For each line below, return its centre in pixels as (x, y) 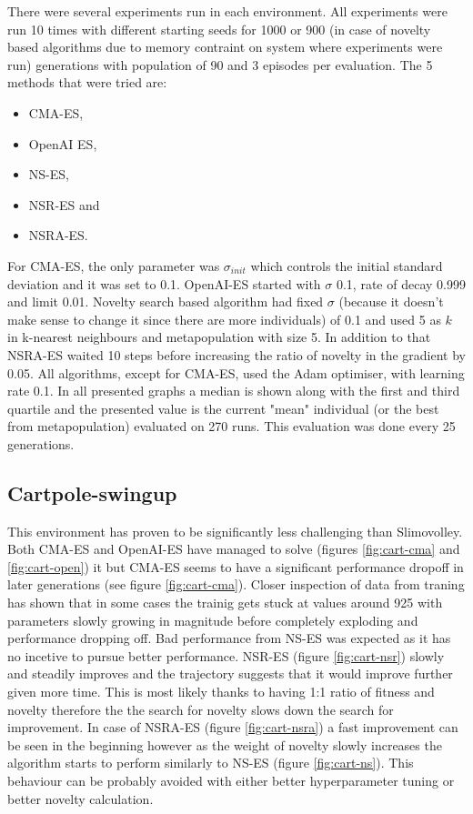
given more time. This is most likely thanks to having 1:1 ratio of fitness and (221, 692)
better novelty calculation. (81, 798)
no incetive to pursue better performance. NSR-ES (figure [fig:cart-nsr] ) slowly (226, 655)
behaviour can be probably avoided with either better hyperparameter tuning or (231, 780)
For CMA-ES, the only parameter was (114, 265)
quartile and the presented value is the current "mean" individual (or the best (223, 408)
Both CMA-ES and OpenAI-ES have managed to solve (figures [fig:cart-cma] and (234, 549)
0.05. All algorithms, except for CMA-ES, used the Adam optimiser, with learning (236, 372)
